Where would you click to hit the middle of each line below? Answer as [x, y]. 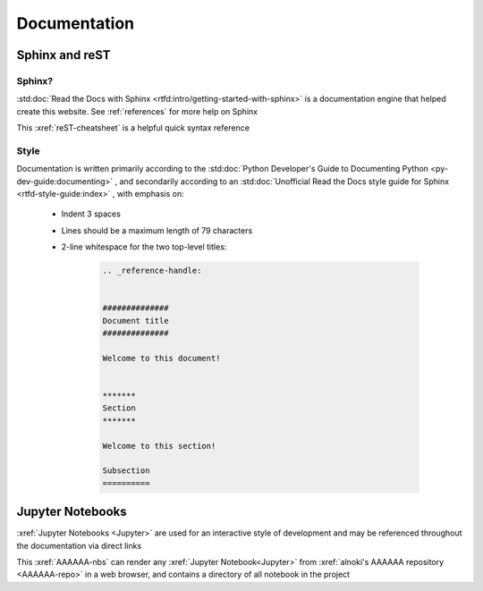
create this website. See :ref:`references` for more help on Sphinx [137, 111]
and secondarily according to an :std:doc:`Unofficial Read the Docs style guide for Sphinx [284, 181]
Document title [136, 321]
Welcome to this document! [161, 358]
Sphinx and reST [64, 55]
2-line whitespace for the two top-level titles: [144, 247]
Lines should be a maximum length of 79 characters [157, 230]
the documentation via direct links [79, 545]
